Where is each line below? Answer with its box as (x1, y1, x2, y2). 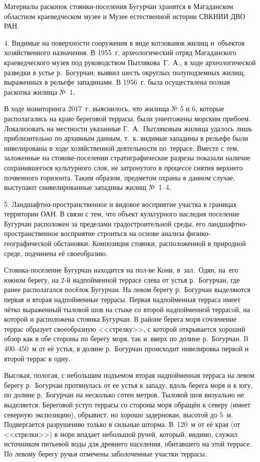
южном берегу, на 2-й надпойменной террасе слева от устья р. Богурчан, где (4, 274, 240, 285)
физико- (186, 228, 211, 239)
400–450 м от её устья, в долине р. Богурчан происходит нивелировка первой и (4, 343, 249, 353)
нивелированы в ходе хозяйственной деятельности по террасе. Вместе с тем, (4, 142, 239, 153)
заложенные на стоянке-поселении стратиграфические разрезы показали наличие (4, 152, 250, 163)
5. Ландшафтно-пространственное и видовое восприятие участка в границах (4, 198, 237, 209)
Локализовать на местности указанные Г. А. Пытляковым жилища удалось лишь (4, 123, 252, 133)
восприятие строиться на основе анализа (61, 228, 185, 239)
